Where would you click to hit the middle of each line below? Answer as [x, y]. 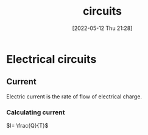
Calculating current [36, 112]
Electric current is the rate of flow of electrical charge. [74, 97]
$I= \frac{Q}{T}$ [27, 126]
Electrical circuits [51, 59]
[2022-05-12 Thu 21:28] [102, 28]
